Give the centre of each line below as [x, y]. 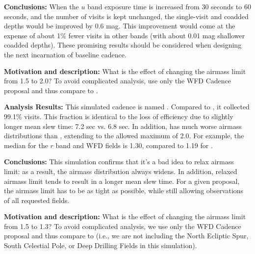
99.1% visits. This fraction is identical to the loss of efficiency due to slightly [119, 116]
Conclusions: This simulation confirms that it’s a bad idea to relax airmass [119, 162]
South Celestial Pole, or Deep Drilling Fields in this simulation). [101, 245]
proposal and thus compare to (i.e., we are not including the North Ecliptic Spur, [126, 236]
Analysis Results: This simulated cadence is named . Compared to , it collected [127, 107]
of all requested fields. [37, 200]
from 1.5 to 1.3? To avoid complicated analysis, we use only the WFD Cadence [123, 226]
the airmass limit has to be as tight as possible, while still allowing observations [124, 190]
